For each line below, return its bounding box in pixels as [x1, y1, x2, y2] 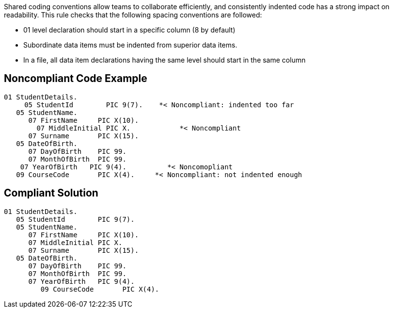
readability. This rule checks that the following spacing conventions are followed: [4, 11, 262, 19]
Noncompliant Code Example [4, 72, 147, 85]
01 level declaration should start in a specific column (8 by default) [23, 26, 236, 34]
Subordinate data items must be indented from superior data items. [23, 41, 237, 49]
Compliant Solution [4, 187, 98, 199]
